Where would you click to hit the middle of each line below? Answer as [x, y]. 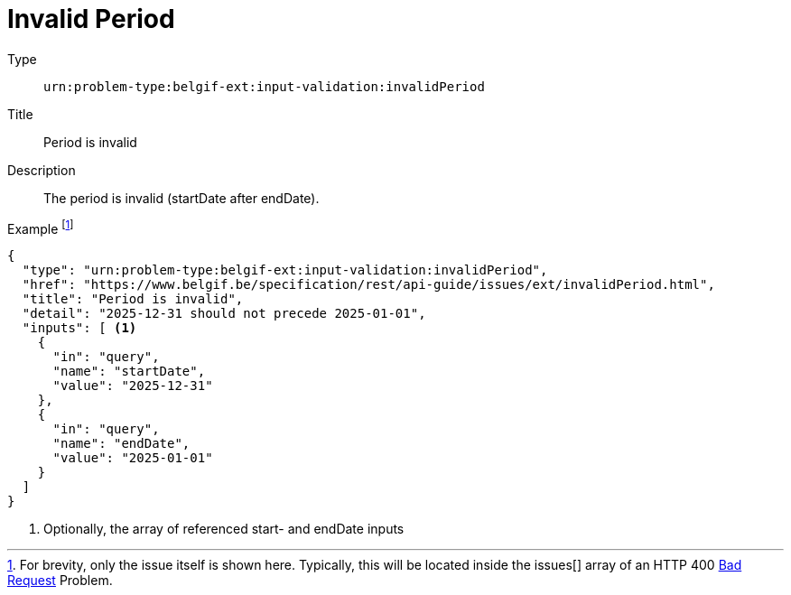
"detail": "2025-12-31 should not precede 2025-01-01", [224, 314]
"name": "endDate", [121, 444]
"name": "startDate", [129, 372]
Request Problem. [60, 581]
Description [42, 170]
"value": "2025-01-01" [133, 458]
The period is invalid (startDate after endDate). [181, 198]
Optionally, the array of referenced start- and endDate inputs [224, 529]
